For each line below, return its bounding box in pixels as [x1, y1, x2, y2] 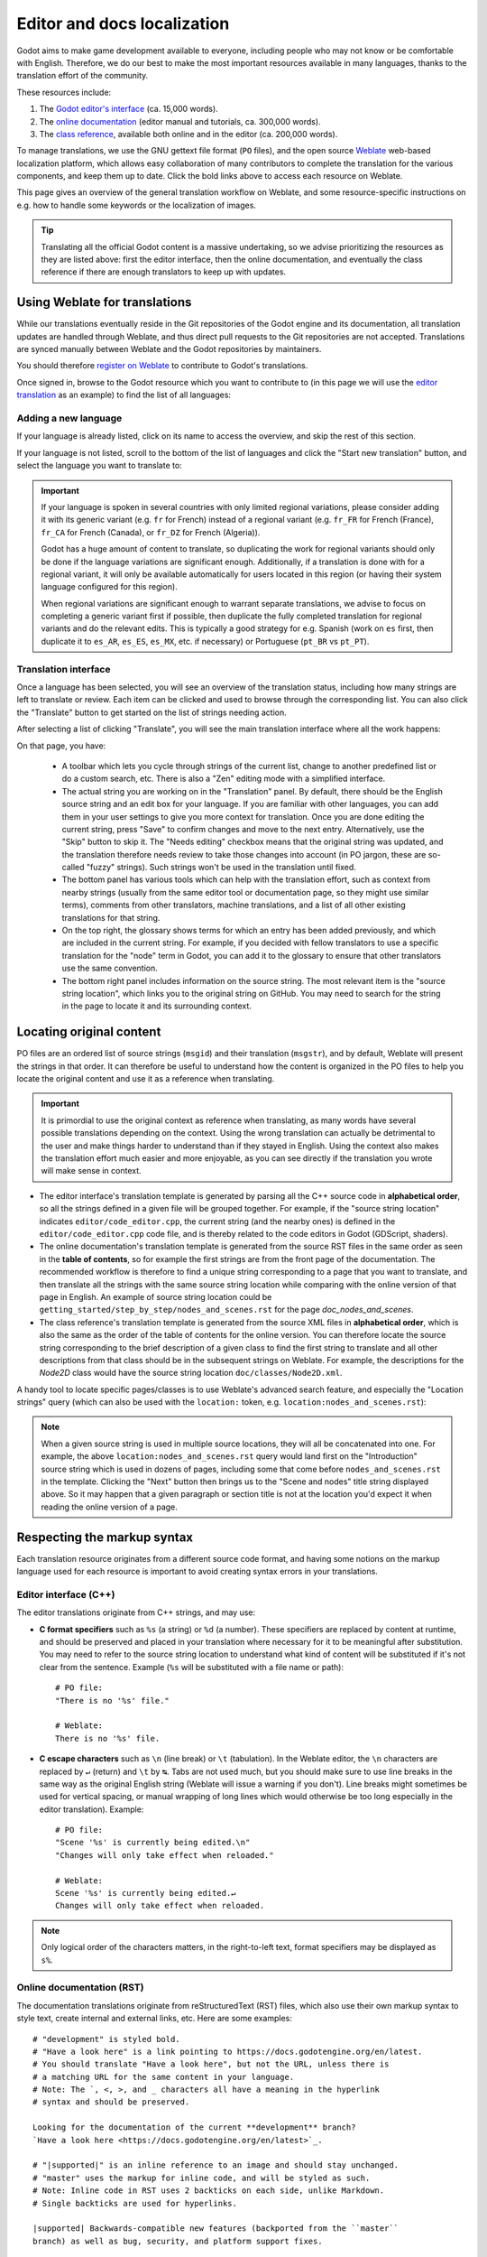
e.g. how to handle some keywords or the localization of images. [16, 200, 257, 210]
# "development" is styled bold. [32, 2034, 180, 2044]
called [61, 862, 85, 873]
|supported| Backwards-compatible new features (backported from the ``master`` [32, 2224, 400, 2234]
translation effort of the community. [16, 70, 149, 81]
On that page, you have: [16, 740, 106, 751]
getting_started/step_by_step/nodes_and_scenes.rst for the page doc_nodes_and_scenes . [39, 1305, 414, 1315]
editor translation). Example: [39, 1804, 144, 1815]
